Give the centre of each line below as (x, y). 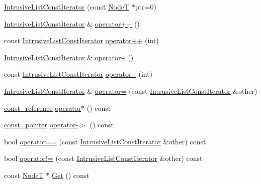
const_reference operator (43, 108)
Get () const (70, 175)
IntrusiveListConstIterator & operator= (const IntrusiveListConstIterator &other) (131, 90)
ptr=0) (146, 7)
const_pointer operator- (41, 125)
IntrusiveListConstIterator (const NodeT (67, 7)
